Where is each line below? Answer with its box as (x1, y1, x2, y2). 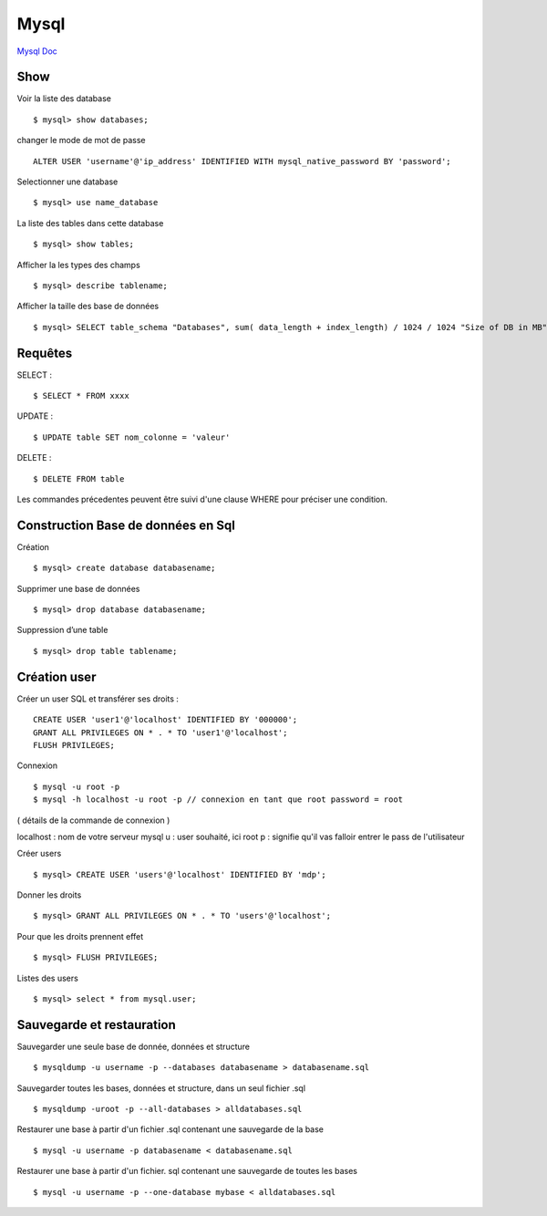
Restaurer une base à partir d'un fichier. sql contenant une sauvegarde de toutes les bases (16, 1166, 358, 1177)
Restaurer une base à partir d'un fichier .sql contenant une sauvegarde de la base (16, 1124, 324, 1135)
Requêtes (16, 345, 73, 360)
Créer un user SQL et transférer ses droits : (16, 693, 180, 704)
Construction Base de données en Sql (16, 517, 236, 533)
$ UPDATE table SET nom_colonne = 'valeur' (33, 431, 231, 442)
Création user (16, 669, 97, 684)
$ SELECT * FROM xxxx (33, 390, 129, 401)
